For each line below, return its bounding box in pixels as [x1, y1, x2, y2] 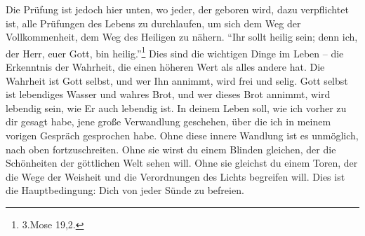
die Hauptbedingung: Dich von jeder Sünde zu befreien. [6, 183, 244, 197]
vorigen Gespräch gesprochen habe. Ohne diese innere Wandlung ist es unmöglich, [6, 128, 359, 142]
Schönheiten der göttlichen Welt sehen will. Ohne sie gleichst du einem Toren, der [6, 155, 358, 170]
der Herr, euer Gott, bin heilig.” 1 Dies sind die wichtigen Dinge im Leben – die [6, 43, 344, 60]
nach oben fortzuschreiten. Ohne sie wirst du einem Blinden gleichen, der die [6, 141, 336, 156]
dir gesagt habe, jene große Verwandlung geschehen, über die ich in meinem [6, 114, 331, 129]
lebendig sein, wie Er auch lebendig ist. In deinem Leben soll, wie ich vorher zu [6, 100, 347, 115]
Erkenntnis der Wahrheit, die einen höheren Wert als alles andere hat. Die [6, 60, 325, 74]
